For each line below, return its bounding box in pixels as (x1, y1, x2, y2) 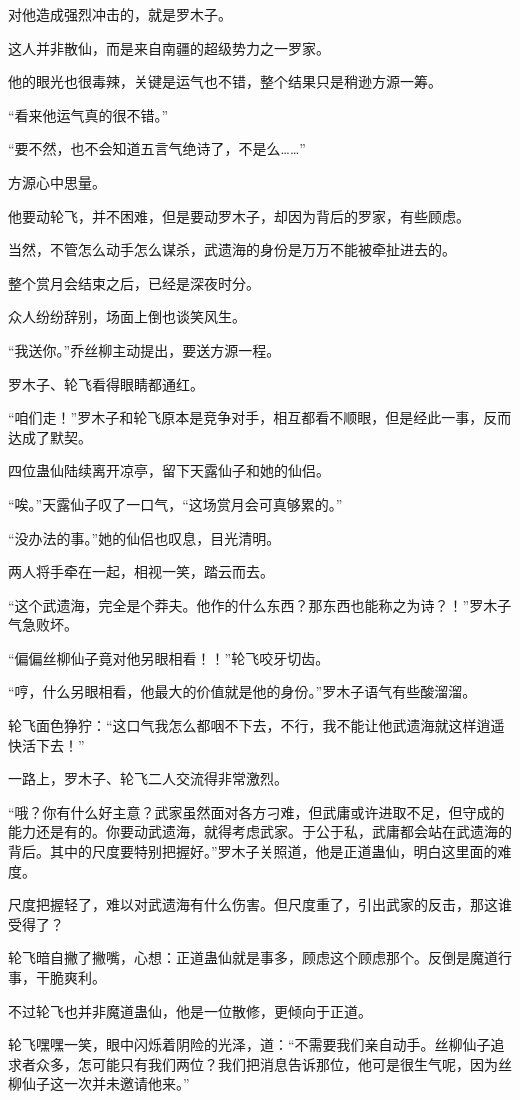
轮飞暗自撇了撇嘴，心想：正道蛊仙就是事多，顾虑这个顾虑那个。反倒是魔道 (8, 947, 498, 968)
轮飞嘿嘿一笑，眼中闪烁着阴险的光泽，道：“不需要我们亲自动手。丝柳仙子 (8, 1034, 491, 1055)
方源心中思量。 (8, 171, 106, 192)
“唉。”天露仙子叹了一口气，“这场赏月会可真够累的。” (8, 493, 343, 514)
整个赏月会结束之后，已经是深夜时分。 (8, 272, 260, 293)
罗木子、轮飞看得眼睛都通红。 (8, 373, 204, 394)
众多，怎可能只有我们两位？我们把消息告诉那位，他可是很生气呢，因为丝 (35, 1053, 512, 1074)
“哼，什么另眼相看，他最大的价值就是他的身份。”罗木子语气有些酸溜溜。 (8, 681, 477, 702)
